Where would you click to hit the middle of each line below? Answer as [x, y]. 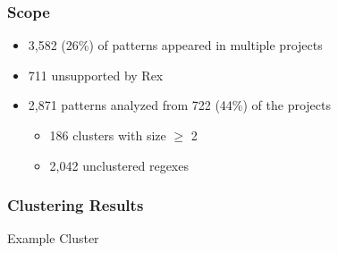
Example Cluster [53, 238]
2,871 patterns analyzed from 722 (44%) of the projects [180, 105]
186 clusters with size [108, 135]
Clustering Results [76, 205]
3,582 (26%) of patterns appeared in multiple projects [175, 45]
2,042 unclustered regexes [119, 165]
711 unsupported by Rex [96, 75]
